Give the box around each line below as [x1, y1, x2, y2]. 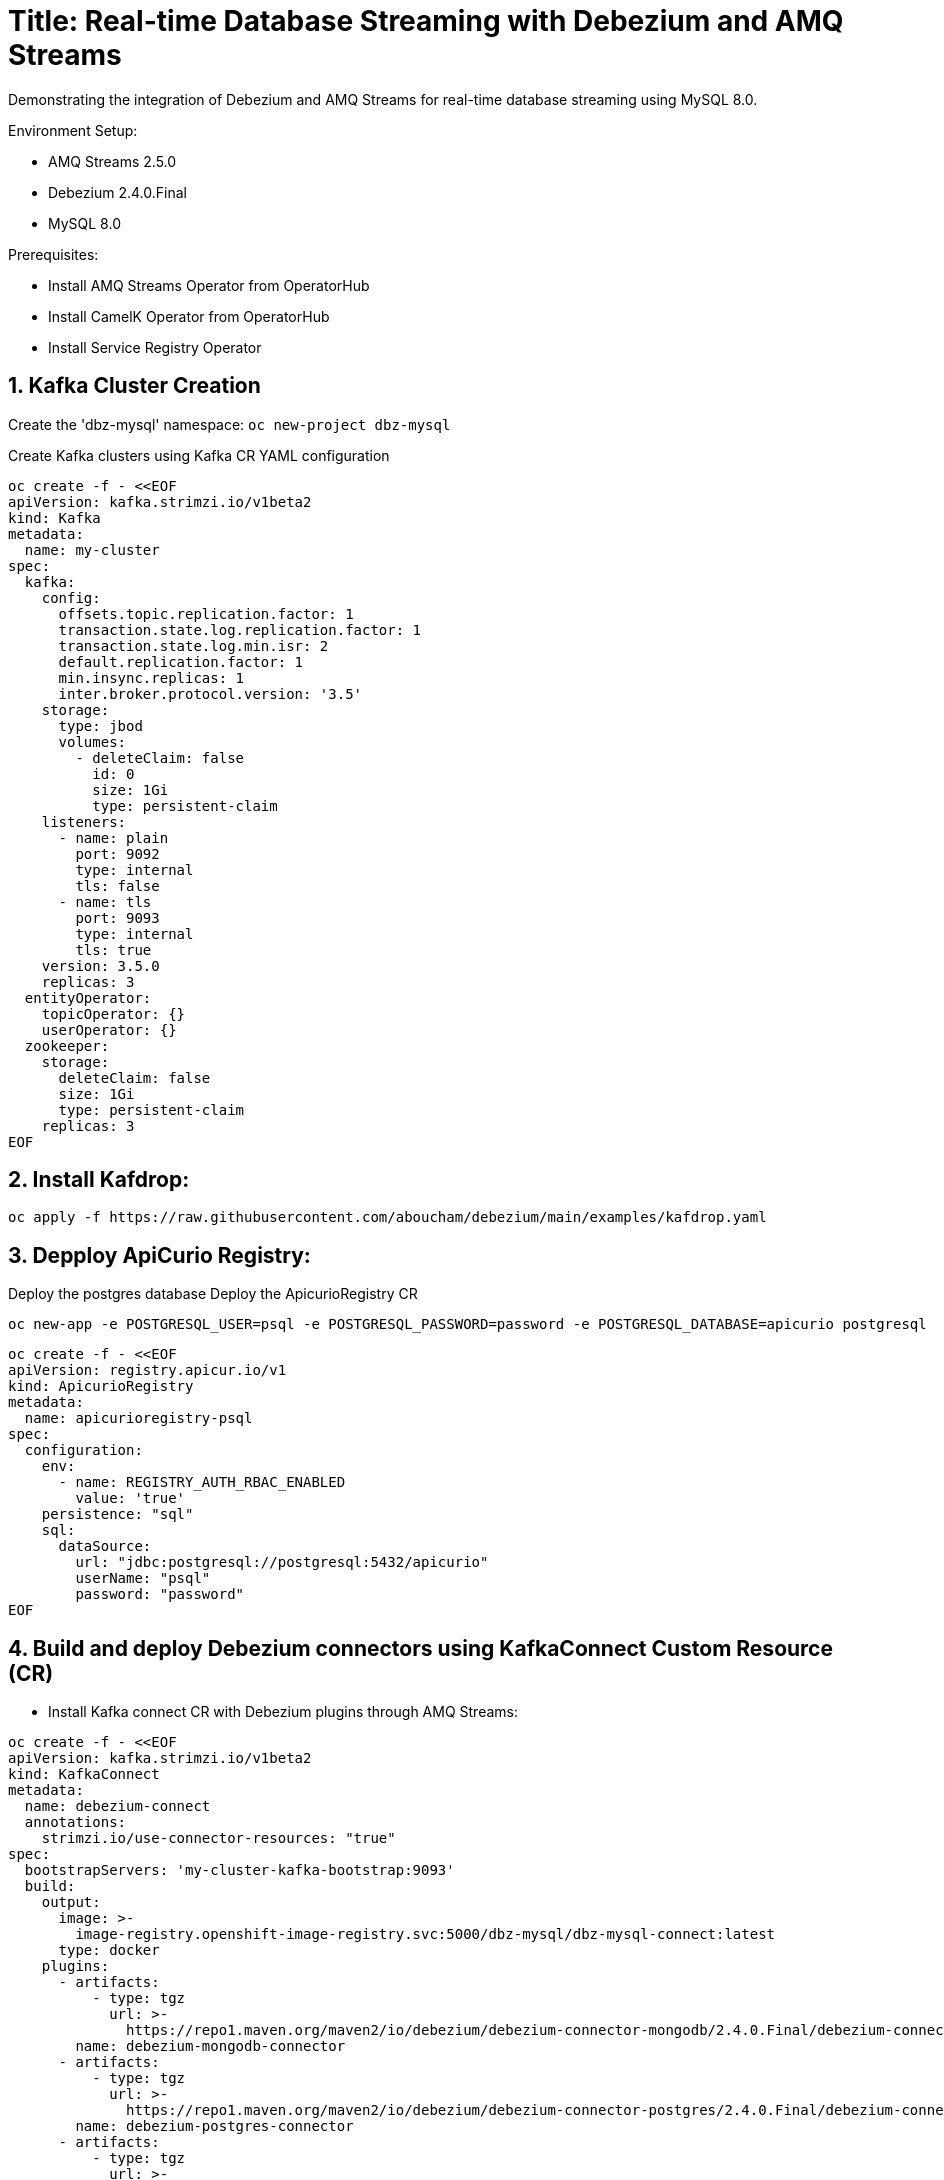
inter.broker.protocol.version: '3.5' [58, 685, 363, 702]
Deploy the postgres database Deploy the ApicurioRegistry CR [8, 1285, 418, 1303]
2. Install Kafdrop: [8, 1167, 190, 1193]
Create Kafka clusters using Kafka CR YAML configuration [8, 446, 390, 464]
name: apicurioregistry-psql [24, 1410, 253, 1427]
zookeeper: [24, 1037, 110, 1054]
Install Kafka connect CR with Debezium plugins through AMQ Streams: [48, 1703, 518, 1721]
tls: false [75, 877, 160, 894]
